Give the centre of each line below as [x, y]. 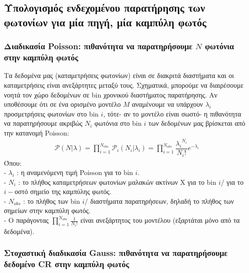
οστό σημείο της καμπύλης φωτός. [63, 191]
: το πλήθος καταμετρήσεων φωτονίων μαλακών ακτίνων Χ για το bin [117, 182]
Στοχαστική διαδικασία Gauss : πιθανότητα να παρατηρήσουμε [116, 253]
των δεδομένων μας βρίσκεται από [197, 123]
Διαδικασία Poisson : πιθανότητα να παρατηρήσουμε [98, 46]
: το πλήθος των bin [52, 201]
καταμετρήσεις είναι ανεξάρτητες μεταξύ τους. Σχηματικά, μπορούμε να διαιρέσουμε [124, 85]
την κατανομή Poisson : [37, 132]
